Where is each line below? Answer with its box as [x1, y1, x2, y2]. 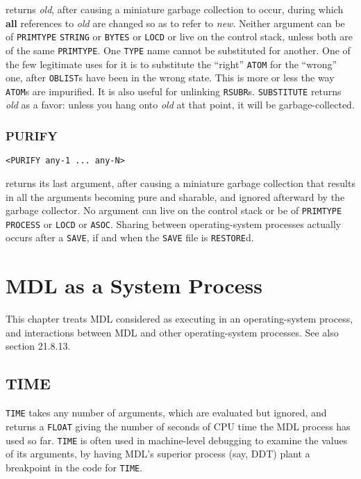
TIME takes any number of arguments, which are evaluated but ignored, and [6, 405, 327, 420]
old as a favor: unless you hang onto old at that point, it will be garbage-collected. [6, 97, 355, 112]
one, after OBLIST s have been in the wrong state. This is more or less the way [6, 70, 335, 85]
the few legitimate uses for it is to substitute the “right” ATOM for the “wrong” [6, 56, 337, 71]
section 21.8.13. [6, 339, 71, 353]
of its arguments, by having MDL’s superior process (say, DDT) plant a [6, 446, 310, 461]
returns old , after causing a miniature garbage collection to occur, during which [6, 2, 344, 16]
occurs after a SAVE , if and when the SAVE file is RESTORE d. [6, 230, 254, 245]
